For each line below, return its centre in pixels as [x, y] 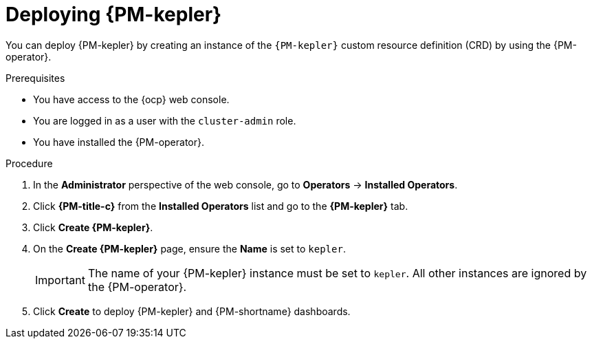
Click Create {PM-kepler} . [93, 227]
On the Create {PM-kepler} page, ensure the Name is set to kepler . [189, 248]
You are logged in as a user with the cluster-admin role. [165, 120]
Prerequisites [35, 78]
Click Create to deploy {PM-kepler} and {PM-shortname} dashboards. [192, 311]
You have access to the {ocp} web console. [131, 99]
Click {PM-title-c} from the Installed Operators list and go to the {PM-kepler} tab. [221, 206]
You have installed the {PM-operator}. [119, 142]
